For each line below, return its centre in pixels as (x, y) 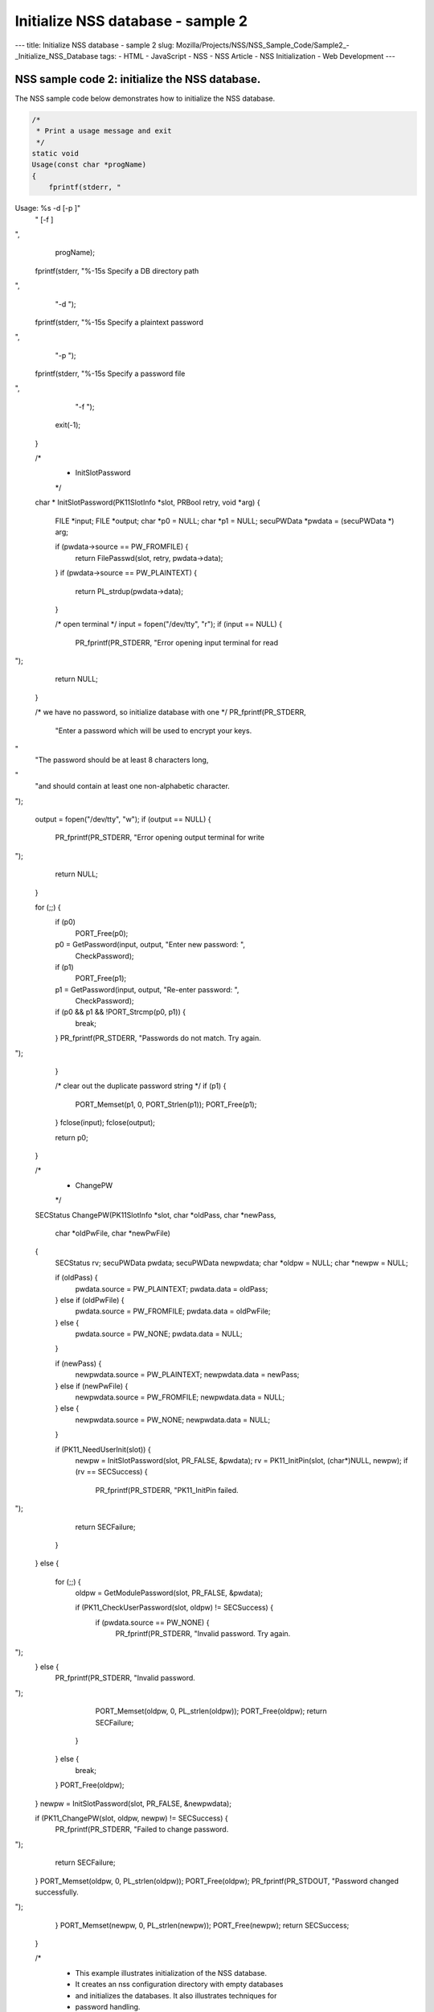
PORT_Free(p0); (102, 933)
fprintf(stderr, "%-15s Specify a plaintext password (119, 322)
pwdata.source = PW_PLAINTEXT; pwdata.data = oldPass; (172, 1288)
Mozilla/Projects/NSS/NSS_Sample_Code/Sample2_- (262, 45)
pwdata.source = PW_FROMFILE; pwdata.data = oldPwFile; (173, 1311)
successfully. (57, 1892)
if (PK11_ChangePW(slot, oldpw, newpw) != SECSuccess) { (131, 1818)
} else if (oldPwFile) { (90, 1300)
